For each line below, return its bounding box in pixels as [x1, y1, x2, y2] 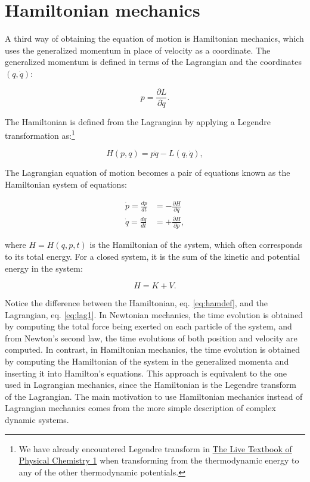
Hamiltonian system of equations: [5, 178, 127, 190]
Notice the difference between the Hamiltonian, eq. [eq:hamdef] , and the [5, 297, 268, 309]
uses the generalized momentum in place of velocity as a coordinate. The [5, 43, 271, 56]
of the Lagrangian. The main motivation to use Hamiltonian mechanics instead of [5, 390, 303, 402]
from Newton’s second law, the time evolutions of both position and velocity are [5, 331, 297, 344]
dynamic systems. [5, 413, 69, 426]
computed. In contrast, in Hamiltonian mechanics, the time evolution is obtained [5, 343, 300, 356]
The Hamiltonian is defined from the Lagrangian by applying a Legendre [5, 115, 271, 128]
